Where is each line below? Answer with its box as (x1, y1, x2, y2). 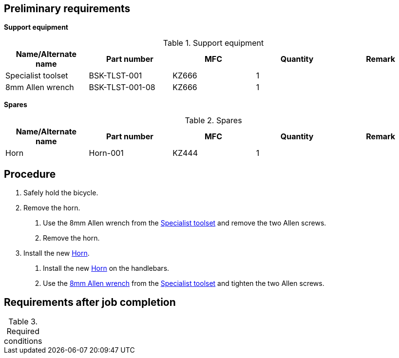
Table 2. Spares (185, 115, 242, 126)
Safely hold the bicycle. (23, 188, 98, 197)
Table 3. (8, 317, 38, 327)
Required (6, 326, 39, 337)
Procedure (4, 168, 56, 180)
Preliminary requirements (4, 2, 131, 15)
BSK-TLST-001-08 (89, 82, 155, 93)
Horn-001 (89, 148, 124, 158)
